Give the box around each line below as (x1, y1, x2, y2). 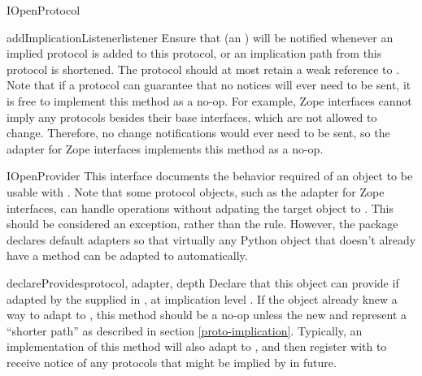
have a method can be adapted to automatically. (7, 247, 248, 264)
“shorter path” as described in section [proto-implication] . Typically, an (7, 322, 363, 339)
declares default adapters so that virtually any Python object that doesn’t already (7, 231, 416, 248)
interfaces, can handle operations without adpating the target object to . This (7, 199, 394, 216)
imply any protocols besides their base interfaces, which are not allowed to (7, 108, 377, 125)
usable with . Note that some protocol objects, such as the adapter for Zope (7, 183, 385, 200)
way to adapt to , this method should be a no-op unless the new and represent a (7, 306, 407, 323)
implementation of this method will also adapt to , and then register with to (7, 338, 387, 355)
